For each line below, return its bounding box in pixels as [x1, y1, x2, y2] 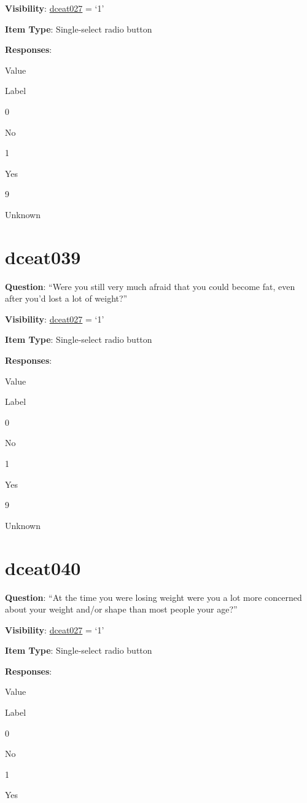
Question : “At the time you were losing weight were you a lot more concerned [5, 590, 302, 603]
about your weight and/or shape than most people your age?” [5, 603, 238, 616]
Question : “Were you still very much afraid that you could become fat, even [5, 280, 295, 292]
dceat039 [5, 244, 81, 269]
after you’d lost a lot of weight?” [5, 292, 128, 305]
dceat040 [5, 555, 81, 580]
